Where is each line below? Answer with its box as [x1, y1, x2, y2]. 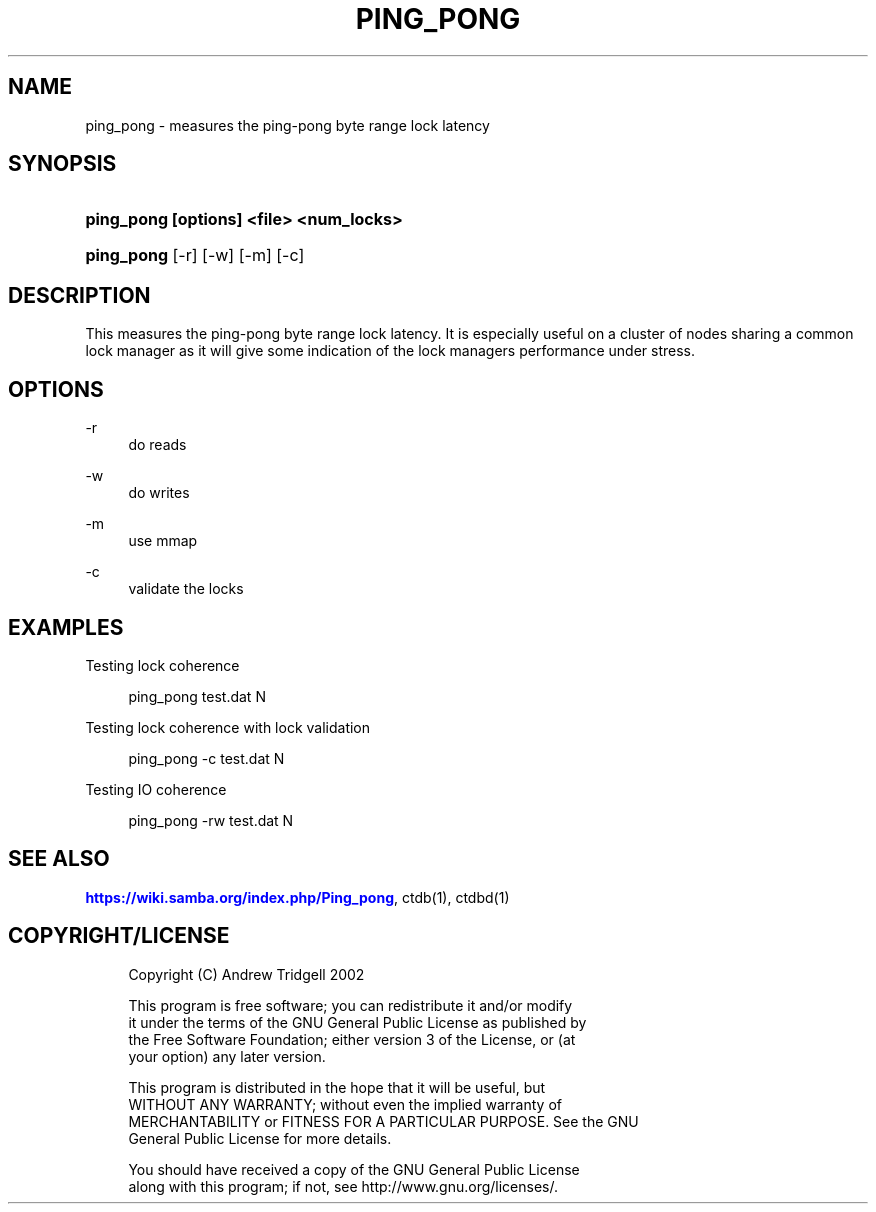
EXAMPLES [8, 614, 124, 640]
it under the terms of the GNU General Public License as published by [128, 1013, 587, 1031]
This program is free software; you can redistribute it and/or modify [128, 996, 573, 1014]
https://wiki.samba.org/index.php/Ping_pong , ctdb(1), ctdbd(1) [85, 888, 510, 906]
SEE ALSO [8, 846, 110, 872]
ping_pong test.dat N [128, 687, 266, 705]
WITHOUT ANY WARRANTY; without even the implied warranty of [128, 1095, 562, 1113]
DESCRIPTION [8, 282, 151, 308]
